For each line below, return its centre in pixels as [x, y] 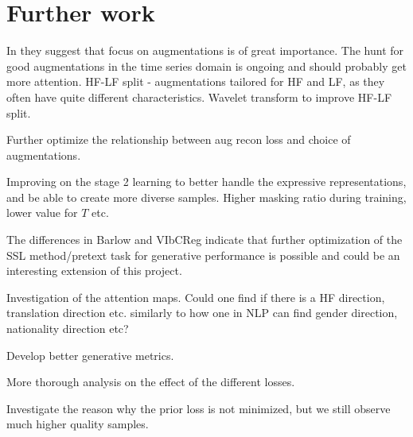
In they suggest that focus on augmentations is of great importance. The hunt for [205, 50]
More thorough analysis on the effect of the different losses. [151, 382]
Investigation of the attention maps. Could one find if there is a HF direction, [196, 297]
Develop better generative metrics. [90, 355]
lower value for [42, 213]
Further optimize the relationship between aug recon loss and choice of [179, 139]
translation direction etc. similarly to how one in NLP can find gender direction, [202, 313]
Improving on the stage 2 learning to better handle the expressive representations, [206, 182]
